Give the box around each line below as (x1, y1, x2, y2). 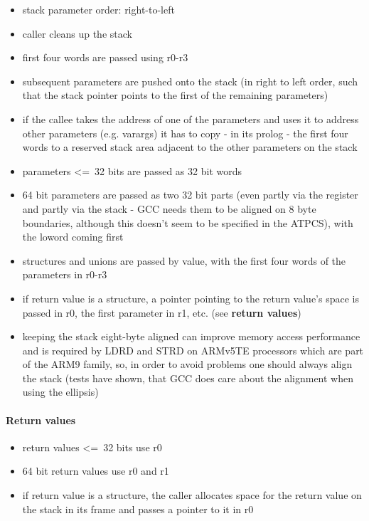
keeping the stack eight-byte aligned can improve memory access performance (22, 329, 360, 344)
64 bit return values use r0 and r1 (22, 463, 169, 478)
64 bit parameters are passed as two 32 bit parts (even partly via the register (22, 187, 358, 202)
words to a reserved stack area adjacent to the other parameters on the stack (22, 140, 358, 154)
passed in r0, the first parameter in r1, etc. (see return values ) (22, 305, 301, 320)
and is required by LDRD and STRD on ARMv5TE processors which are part (22, 342, 364, 357)
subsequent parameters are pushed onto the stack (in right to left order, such (22, 73, 358, 88)
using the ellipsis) (22, 384, 99, 399)
